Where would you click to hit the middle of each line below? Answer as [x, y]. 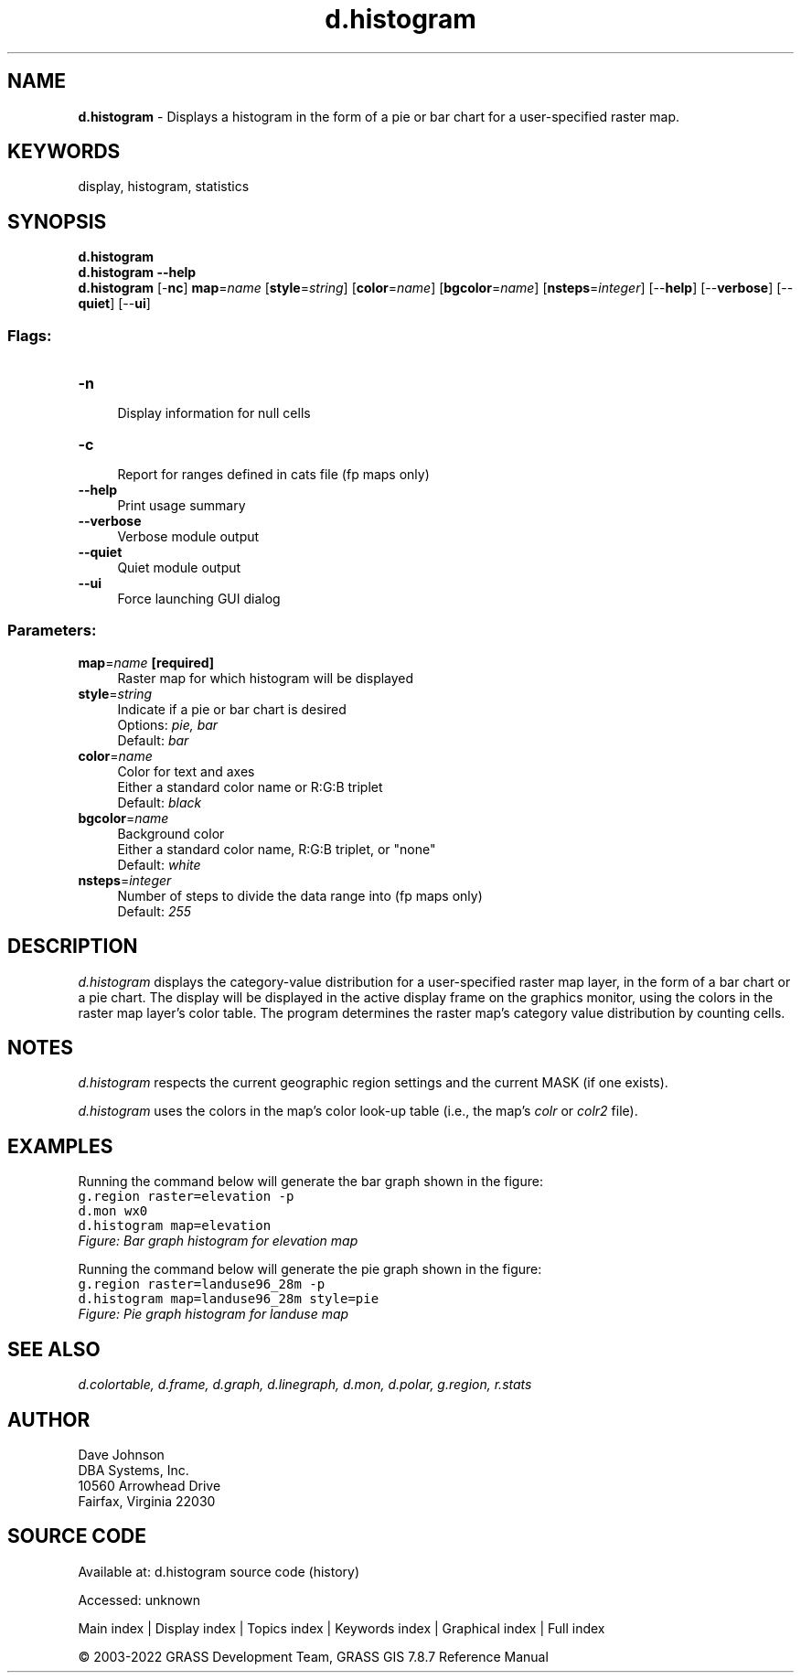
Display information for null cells [214, 413]
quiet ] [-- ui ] [114, 304]
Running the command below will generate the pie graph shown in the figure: [310, 1269]
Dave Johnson [121, 1455]
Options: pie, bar [168, 724]
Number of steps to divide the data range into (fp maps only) [300, 895]
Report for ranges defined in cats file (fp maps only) [273, 475]
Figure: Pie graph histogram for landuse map [214, 1314]
